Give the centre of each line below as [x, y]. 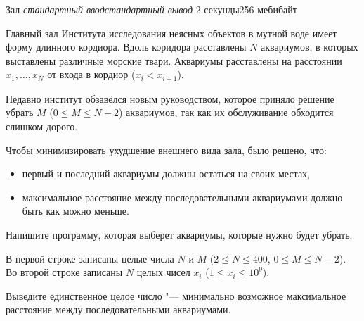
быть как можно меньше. [76, 211]
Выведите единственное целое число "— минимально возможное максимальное [176, 295]
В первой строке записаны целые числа [90, 258]
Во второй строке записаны [64, 272]
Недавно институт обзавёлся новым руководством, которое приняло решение [170, 98]
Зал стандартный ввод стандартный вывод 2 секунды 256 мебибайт [151, 9]
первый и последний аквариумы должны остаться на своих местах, [166, 174]
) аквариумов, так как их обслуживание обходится [226, 112]
